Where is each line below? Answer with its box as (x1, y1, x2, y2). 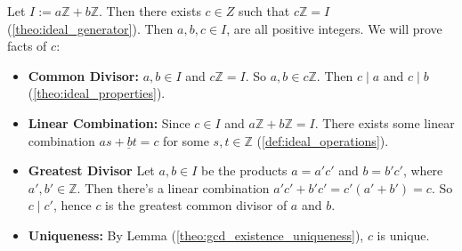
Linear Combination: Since (28, 113, 190, 132)
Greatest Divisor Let (28, 161, 155, 180)
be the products (201, 161, 288, 180)
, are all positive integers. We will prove (226, 19, 442, 37)
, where (402, 161, 443, 180)
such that (238, 2, 290, 20)
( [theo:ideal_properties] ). (28, 84, 166, 102)
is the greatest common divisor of (105, 196, 288, 215)
